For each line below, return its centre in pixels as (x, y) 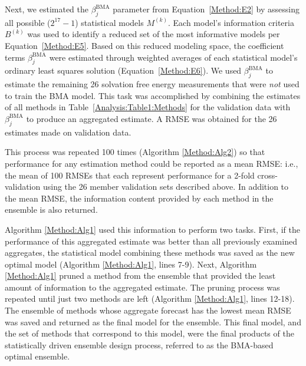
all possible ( (28, 22)
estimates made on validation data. (68, 132)
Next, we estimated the (47, 9)
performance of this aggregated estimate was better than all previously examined (151, 241)
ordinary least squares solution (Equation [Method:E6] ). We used (123, 70)
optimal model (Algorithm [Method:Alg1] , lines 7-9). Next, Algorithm (131, 264)
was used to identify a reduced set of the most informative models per (154, 34)
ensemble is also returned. (51, 210)
